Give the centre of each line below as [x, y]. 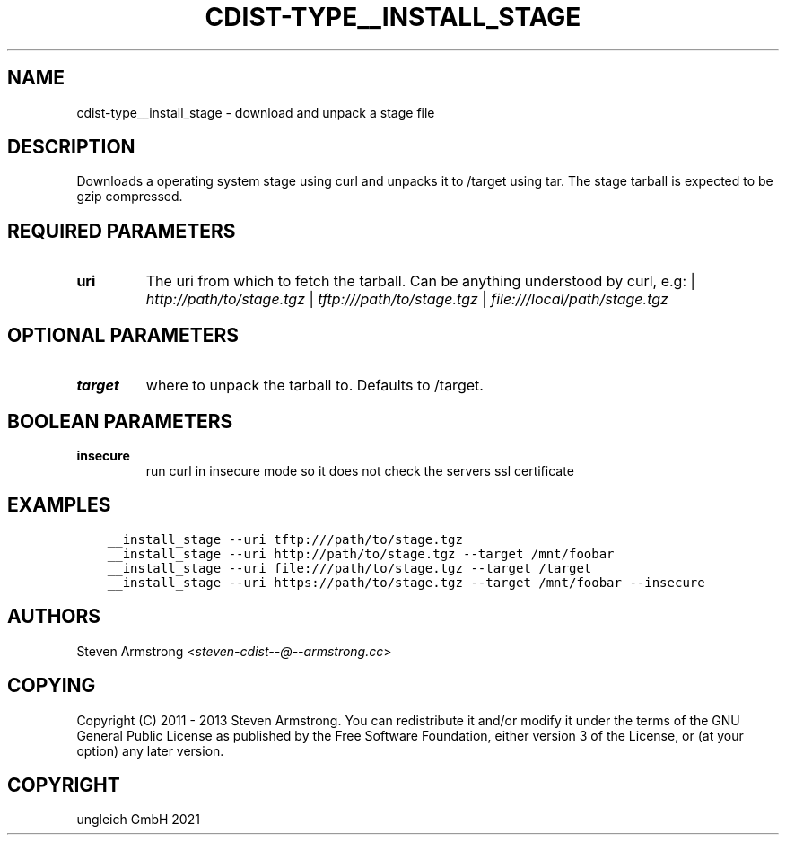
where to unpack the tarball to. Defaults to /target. [314, 386]
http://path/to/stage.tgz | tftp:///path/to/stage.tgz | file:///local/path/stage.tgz [407, 299]
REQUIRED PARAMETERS [122, 231]
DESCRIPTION [71, 147]
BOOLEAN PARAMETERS [120, 421]
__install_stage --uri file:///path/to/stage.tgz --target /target [349, 568]
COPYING [52, 686]
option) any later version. [150, 750]
